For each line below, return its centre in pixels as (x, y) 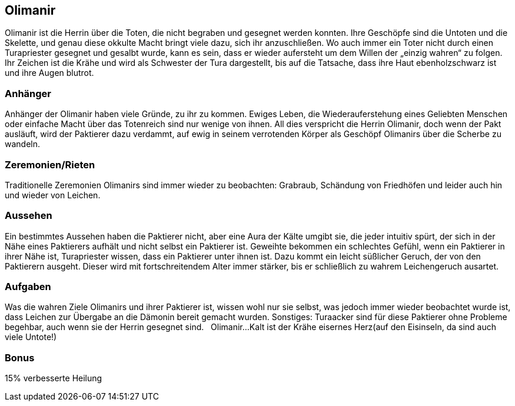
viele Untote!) (31, 337)
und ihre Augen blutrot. (49, 73)
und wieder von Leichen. (53, 195)
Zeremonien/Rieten (50, 164)
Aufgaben (28, 287)
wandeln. (23, 144)
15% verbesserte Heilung (54, 378)
